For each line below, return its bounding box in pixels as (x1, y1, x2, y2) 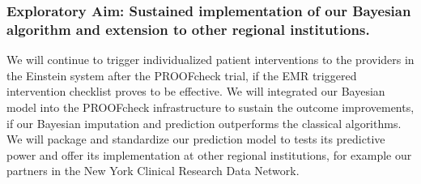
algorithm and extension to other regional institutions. (6, 19, 370, 39)
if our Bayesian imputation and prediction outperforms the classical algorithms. (6, 114, 402, 131)
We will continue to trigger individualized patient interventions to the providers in (6, 51, 415, 68)
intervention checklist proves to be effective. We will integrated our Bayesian (6, 83, 385, 100)
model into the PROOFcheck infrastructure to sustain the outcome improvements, (6, 98, 415, 115)
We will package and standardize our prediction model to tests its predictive (6, 131, 385, 148)
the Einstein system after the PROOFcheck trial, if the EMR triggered (6, 66, 357, 83)
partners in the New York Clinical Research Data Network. (6, 162, 300, 179)
